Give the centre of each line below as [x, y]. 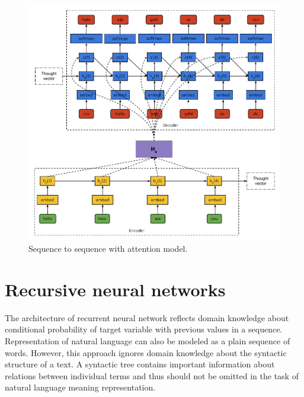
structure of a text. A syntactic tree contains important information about [140, 364]
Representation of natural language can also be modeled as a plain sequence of [148, 340]
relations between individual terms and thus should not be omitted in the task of [152, 375]
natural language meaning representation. [80, 387]
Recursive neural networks [115, 289]
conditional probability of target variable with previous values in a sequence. [144, 329]
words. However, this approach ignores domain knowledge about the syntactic [146, 352]
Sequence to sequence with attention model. [108, 248]
